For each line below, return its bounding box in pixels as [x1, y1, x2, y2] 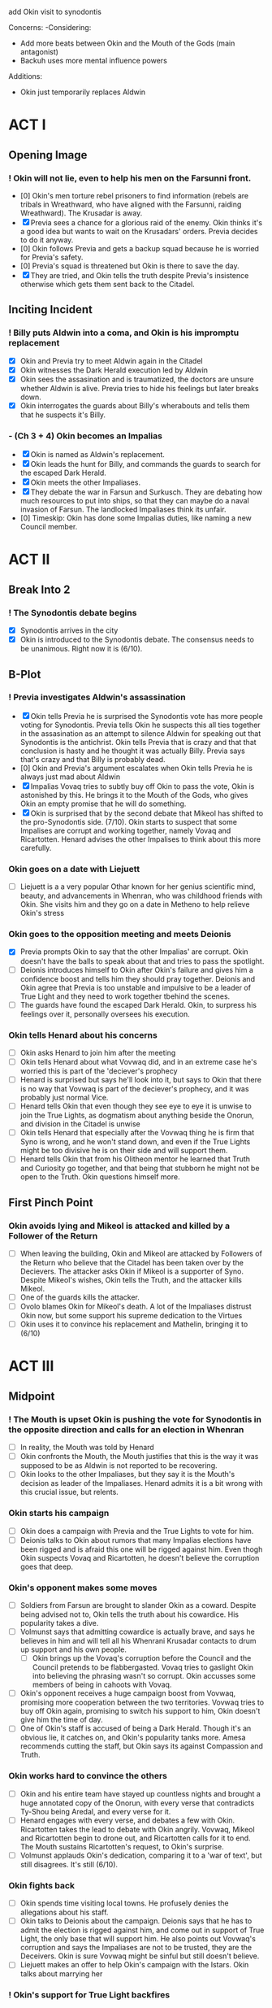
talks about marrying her [19, 1969, 103, 1979]
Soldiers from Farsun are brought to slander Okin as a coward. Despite [19, 1601, 257, 1610]
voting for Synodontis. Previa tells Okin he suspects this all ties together [19, 720, 261, 730]
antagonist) [19, 47, 59, 56]
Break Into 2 [8, 582, 71, 596]
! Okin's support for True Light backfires [8, 1989, 171, 2001]
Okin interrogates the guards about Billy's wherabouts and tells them [19, 400, 250, 410]
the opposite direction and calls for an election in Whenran [8, 1423, 244, 1435]
